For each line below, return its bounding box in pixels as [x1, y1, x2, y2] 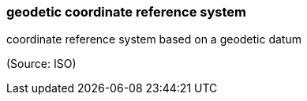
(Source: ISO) [6, 57, 77, 71]
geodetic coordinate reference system [6, 4, 246, 20]
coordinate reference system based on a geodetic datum [6, 32, 301, 47]
